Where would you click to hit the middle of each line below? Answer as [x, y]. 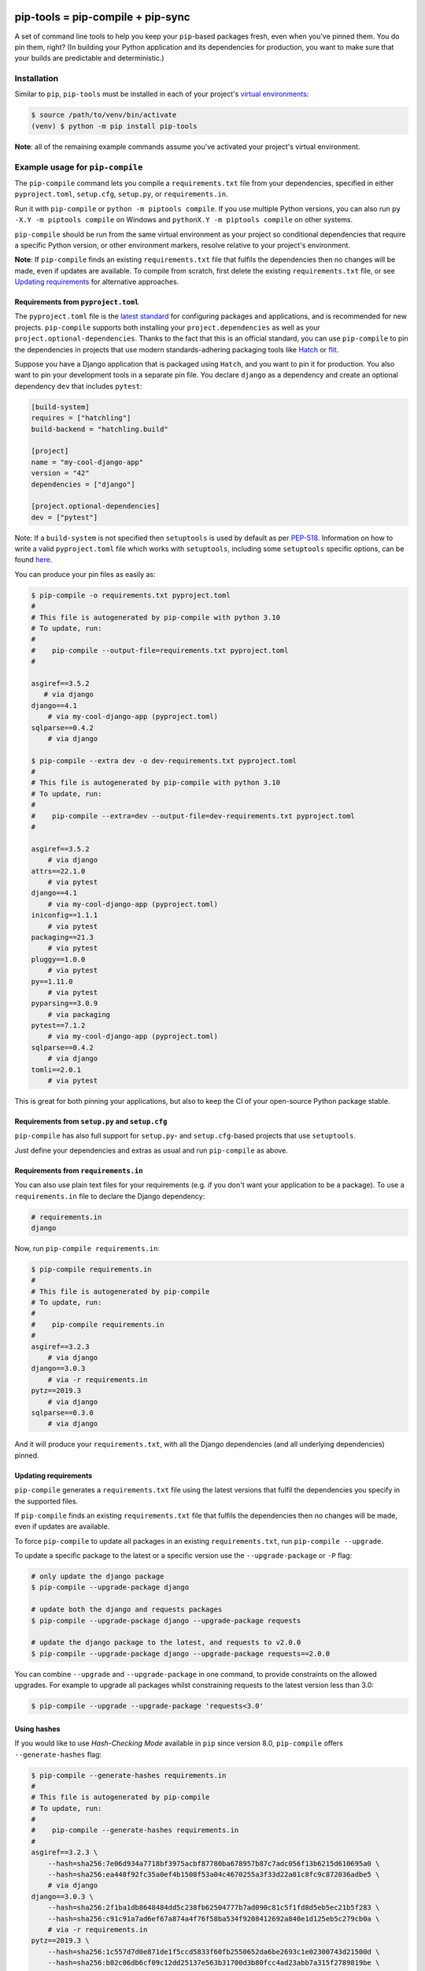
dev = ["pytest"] [65, 517]
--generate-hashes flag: [58, 1754]
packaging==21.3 [63, 937]
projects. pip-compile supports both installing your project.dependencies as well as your [167, 327]
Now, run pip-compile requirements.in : [87, 1248]
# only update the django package [98, 1576]
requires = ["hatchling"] [81, 418]
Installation [37, 79]
